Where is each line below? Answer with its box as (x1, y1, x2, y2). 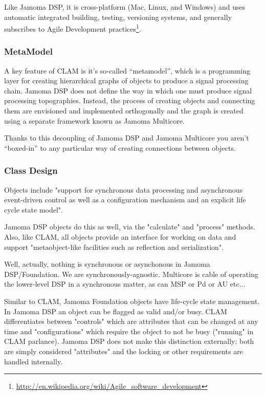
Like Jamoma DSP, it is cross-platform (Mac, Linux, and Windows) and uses (4, 2, 246, 12)
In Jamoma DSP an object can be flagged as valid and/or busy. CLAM (4, 306, 227, 316)
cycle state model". (4, 204, 63, 215)
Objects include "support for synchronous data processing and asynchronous (4, 184, 243, 195)
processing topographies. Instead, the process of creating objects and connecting (4, 95, 255, 106)
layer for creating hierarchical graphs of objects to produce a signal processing (4, 75, 249, 86)
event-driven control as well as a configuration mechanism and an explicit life (4, 194, 246, 205)
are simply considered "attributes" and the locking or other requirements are (4, 345, 243, 356)
